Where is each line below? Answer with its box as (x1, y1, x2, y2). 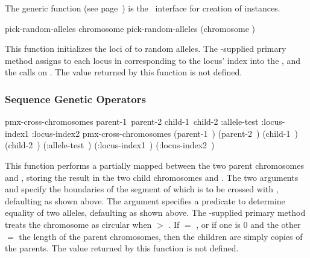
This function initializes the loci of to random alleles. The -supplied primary (5, 42, 286, 55)
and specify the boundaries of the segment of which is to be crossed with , (5, 183, 279, 195)
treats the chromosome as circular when (5, 218, 152, 230)
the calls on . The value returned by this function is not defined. (5, 66, 242, 78)
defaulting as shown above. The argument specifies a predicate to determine (5, 194, 285, 207)
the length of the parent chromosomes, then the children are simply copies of (19, 230, 303, 242)
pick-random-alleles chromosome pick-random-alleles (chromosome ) (5, 22, 255, 34)
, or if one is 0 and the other (196, 218, 301, 230)
